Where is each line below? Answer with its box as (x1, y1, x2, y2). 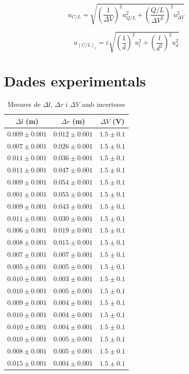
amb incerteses (82, 99, 125, 109)
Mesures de (7, 99, 41, 109)
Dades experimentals (4, 71, 146, 91)
